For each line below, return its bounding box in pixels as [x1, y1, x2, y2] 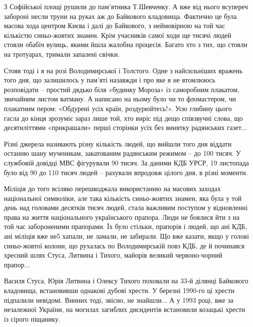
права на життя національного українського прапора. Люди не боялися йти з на [4, 212, 240, 222]
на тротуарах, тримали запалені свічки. [4, 49, 120, 59]
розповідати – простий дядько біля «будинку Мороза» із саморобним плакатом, [4, 84, 240, 94]
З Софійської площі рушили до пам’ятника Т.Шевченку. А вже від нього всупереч [4, 1, 248, 11]
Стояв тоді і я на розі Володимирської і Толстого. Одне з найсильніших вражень [4, 65, 243, 75]
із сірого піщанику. [4, 313, 61, 324]
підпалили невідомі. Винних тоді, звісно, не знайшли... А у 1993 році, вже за [4, 294, 234, 305]
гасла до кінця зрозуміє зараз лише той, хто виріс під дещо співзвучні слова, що [4, 113, 243, 123]
